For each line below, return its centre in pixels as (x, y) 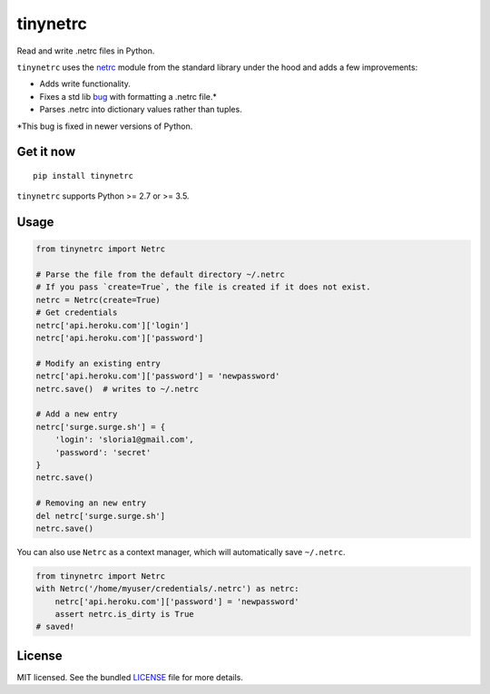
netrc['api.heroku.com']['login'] (113, 325)
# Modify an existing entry (98, 363)
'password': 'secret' (103, 452)
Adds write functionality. (85, 84)
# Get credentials (77, 313)
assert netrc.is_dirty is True (124, 614)
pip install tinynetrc (83, 176)
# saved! (55, 627)
